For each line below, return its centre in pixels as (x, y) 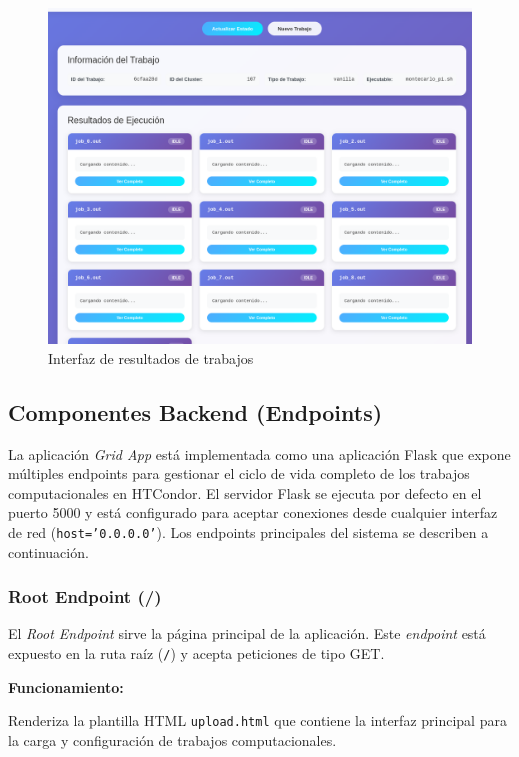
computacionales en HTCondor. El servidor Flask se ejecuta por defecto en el (245, 492)
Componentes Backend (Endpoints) (195, 411)
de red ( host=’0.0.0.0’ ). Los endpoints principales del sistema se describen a (248, 531)
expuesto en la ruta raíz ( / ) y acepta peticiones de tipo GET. (196, 653)
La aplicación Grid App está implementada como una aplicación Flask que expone (259, 453)
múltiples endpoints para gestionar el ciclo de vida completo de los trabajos (239, 473)
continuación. (48, 551)
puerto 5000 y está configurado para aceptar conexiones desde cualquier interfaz (253, 512)
